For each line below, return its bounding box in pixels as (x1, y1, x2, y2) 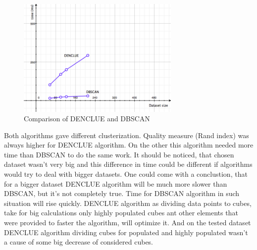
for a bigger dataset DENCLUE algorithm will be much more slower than (4, 178, 227, 189)
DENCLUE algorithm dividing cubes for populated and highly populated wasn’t (4, 227, 248, 237)
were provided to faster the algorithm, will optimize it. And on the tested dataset (4, 217, 251, 228)
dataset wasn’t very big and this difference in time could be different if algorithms (4, 159, 253, 169)
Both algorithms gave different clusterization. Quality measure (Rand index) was (4, 130, 249, 140)
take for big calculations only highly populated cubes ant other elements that (4, 207, 238, 218)
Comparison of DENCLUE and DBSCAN (24, 113, 150, 124)
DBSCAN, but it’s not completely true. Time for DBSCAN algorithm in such (4, 188, 240, 199)
